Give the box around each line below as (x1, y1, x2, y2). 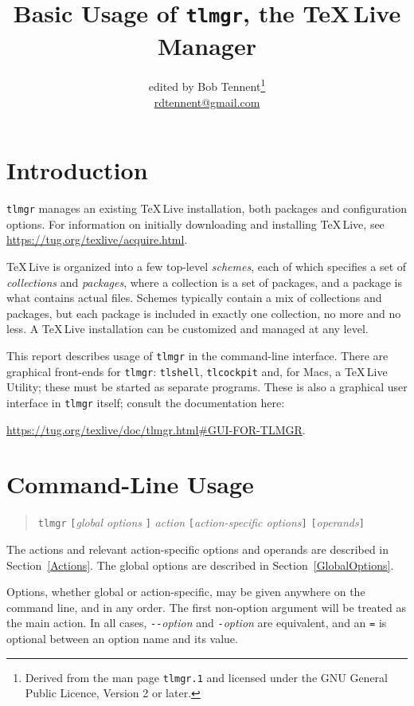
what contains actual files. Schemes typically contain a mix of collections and (6, 289, 382, 306)
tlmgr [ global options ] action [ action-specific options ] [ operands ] (37, 514, 365, 531)
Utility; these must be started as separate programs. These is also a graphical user (6, 378, 408, 395)
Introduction (6, 154, 148, 186)
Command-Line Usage (6, 468, 254, 500)
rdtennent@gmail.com (154, 93, 260, 110)
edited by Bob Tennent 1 (148, 76, 266, 95)
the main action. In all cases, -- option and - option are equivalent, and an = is (6, 614, 387, 631)
